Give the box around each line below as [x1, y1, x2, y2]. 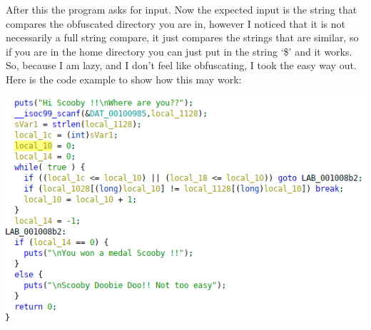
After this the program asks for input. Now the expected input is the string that [6, 2, 357, 16]
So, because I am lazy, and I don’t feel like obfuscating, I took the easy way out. [6, 58, 357, 73]
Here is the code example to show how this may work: [6, 71, 242, 86]
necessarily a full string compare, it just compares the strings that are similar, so [6, 30, 359, 45]
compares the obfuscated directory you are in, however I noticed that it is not [6, 16, 346, 31]
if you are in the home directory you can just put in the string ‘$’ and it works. [6, 43, 352, 58]
